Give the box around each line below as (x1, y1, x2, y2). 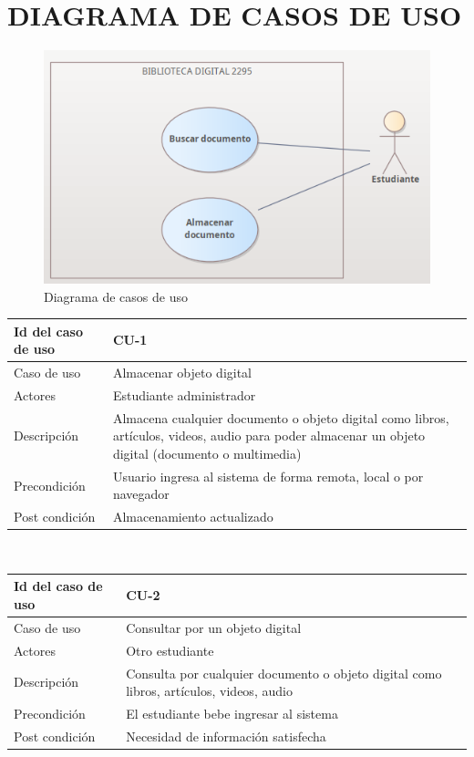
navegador (112, 484, 170, 503)
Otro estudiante (126, 640, 214, 659)
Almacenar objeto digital (112, 363, 252, 382)
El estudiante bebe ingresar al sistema (126, 704, 338, 722)
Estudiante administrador (112, 385, 256, 404)
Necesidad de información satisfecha (126, 726, 326, 745)
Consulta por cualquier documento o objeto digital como (126, 663, 442, 682)
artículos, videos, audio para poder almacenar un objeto (112, 426, 426, 445)
